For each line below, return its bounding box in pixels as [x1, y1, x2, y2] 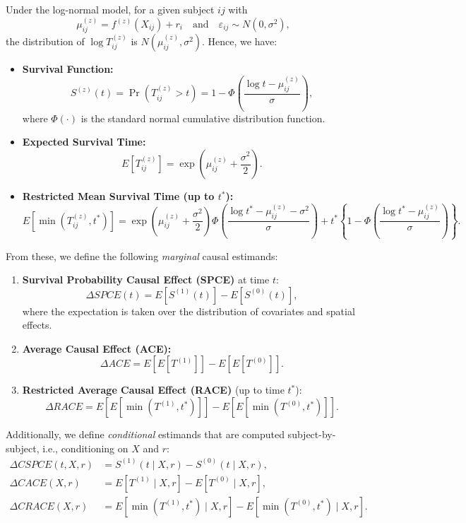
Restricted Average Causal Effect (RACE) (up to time [22, 382, 285, 397]
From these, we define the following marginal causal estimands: [6, 248, 278, 263]
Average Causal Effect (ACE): [22, 341, 172, 355]
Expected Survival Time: [22, 134, 146, 149]
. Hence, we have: [202, 33, 277, 48]
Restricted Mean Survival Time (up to [22, 189, 215, 204]
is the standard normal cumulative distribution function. [80, 110, 325, 125]
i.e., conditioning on [42, 440, 129, 455]
